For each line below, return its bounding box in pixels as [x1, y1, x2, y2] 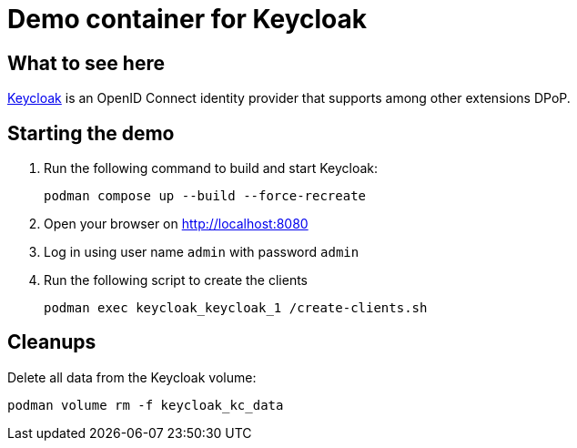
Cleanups [7, 331, 96, 354]
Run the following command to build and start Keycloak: [44, 160, 379, 177]
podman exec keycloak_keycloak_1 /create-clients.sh [44, 300, 428, 316]
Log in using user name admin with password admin [44, 244, 359, 260]
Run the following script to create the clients [44, 272, 308, 289]
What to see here [7, 51, 165, 75]
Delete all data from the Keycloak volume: [7, 369, 257, 385]
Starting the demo [7, 121, 175, 145]
